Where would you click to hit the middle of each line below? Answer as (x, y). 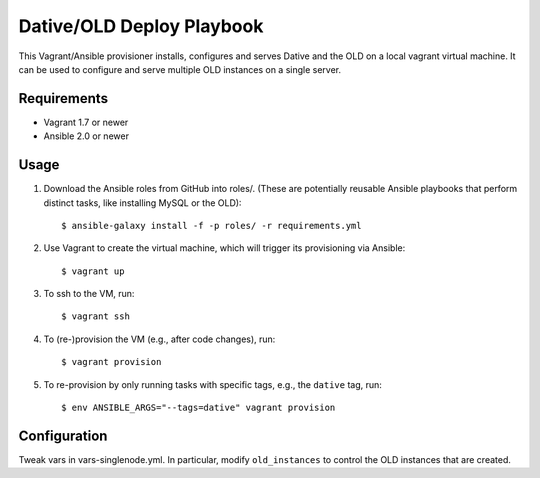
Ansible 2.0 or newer (86, 136)
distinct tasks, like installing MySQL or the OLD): (142, 202)
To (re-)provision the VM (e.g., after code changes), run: (159, 339)
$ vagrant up (93, 271)
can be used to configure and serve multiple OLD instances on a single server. (180, 69)
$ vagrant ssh (95, 316)
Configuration (63, 435)
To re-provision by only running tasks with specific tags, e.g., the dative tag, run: (212, 384)
